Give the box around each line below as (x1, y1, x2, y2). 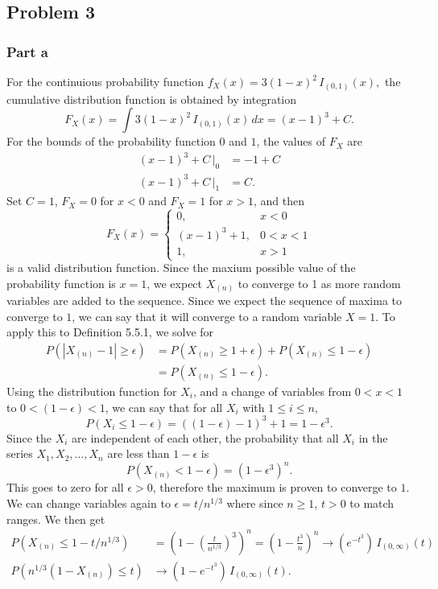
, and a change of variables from (192, 383, 352, 399)
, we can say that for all (105, 398, 223, 415)
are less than (107, 445, 170, 462)
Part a (6, 41, 48, 61)
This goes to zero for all (6, 479, 124, 496)
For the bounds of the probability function (6, 133, 216, 150)
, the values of (256, 133, 326, 150)
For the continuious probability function (6, 73, 205, 89)
